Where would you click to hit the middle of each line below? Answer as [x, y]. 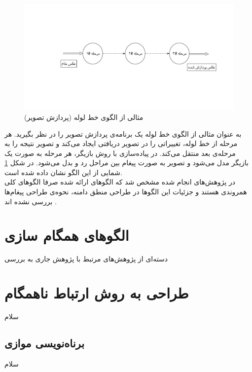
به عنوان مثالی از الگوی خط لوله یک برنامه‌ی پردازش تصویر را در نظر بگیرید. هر [123, 133]
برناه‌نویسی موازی [45, 343]
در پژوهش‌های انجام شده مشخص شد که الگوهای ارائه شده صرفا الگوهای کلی [120, 182]
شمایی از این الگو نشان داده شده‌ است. [63, 172]
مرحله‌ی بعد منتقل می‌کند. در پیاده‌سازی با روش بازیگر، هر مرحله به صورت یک [120, 153]
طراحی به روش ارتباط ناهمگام [97, 293]
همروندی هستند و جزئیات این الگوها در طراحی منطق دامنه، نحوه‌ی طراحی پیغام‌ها [126, 192]
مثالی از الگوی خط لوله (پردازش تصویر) [84, 117]
